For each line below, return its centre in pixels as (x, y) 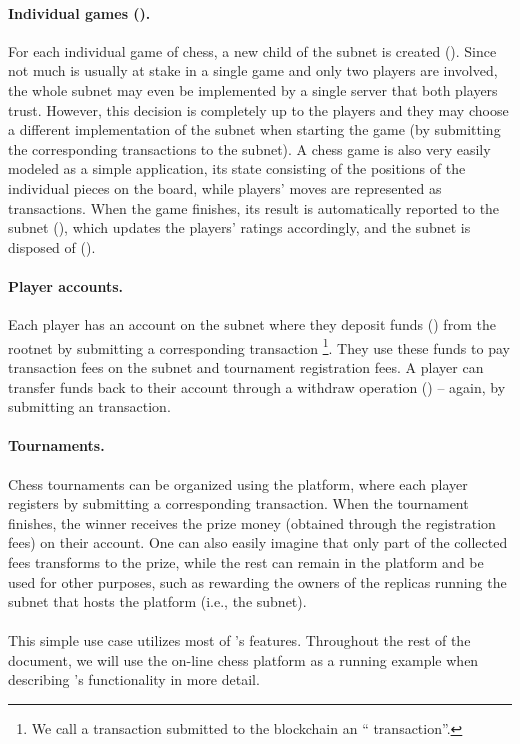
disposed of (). (52, 246)
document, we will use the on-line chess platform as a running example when (243, 659)
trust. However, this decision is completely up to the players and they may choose (258, 109)
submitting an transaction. (89, 406)
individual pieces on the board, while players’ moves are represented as (225, 187)
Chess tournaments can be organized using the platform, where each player (238, 483)
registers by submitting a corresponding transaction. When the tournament (238, 503)
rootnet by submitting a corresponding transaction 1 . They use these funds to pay (259, 346)
